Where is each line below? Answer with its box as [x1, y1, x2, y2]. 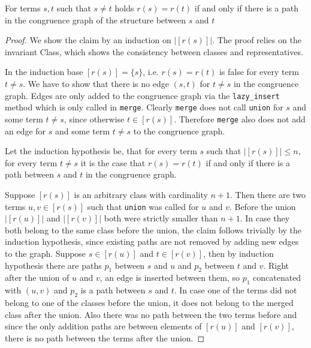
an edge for [5, 124, 46, 137]
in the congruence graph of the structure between [5, 13, 186, 26]
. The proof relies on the [212, 34, 301, 46]
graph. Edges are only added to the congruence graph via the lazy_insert [5, 89, 280, 101]
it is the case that [80, 156, 146, 169]
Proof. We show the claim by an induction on [5, 34, 171, 46]
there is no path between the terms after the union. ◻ [5, 331, 205, 344]
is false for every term [219, 65, 299, 78]
